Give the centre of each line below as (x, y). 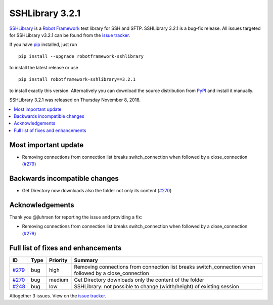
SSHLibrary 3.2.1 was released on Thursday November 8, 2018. (75, 100)
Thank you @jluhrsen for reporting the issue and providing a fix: (76, 217)
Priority (58, 260)
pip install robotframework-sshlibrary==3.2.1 (77, 79)
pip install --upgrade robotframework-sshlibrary (81, 56)
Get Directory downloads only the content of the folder (139, 280)
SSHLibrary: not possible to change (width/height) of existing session (157, 286)
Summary (86, 260)
